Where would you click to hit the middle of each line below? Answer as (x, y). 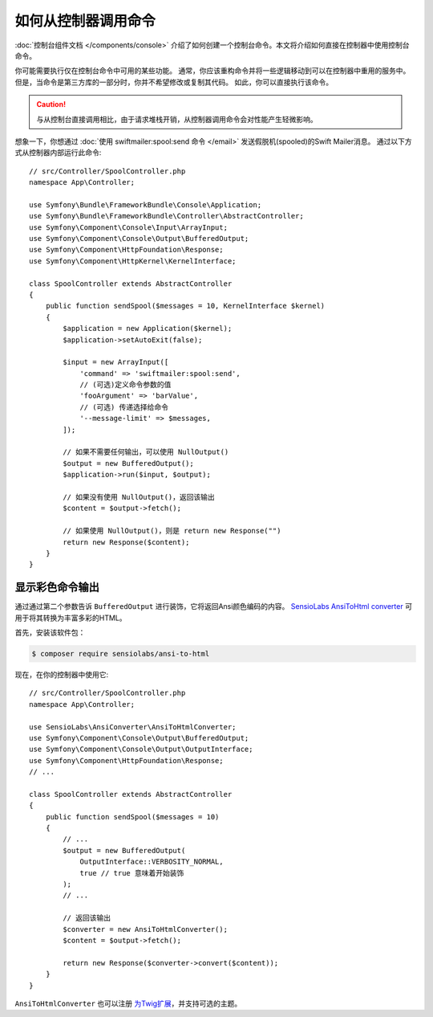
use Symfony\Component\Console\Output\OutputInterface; (141, 749)
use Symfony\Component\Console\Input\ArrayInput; (129, 227)
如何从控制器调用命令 (85, 21)
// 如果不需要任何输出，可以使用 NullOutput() (146, 452)
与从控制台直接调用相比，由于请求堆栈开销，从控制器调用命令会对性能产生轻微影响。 (177, 119)
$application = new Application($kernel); (148, 329)
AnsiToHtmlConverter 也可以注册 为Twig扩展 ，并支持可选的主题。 (128, 1003)
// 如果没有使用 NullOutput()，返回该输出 (139, 497)
